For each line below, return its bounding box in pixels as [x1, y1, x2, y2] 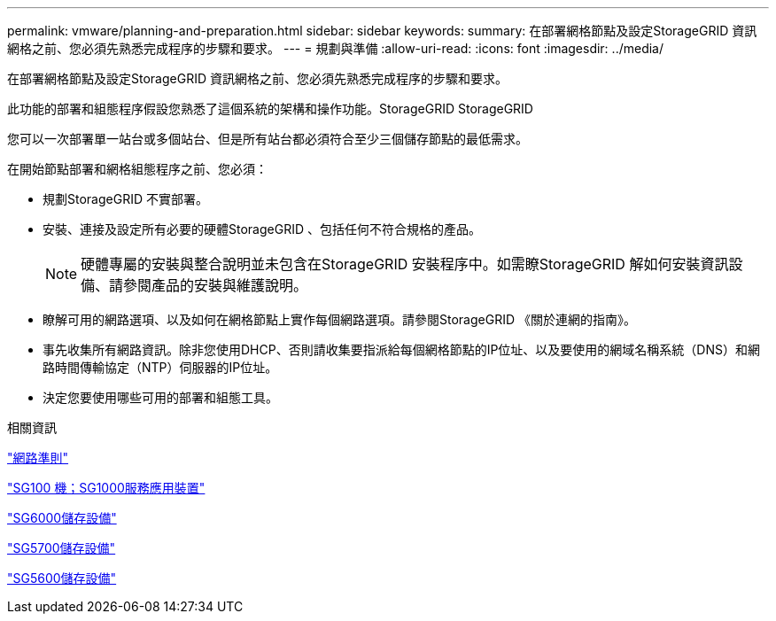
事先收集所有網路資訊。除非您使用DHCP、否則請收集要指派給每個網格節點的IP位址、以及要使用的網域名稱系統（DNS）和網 [43, 342, 761, 357]
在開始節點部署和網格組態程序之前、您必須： [7, 161, 268, 176]
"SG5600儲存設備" [7, 571, 117, 586]
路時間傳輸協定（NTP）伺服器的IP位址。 [43, 360, 278, 375]
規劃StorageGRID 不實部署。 [43, 191, 208, 206]
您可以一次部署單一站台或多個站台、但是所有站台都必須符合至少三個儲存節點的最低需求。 [7, 131, 528, 146]
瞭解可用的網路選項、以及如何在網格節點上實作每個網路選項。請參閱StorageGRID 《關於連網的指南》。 [43, 312, 636, 327]
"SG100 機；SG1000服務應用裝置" [7, 480, 206, 495]
